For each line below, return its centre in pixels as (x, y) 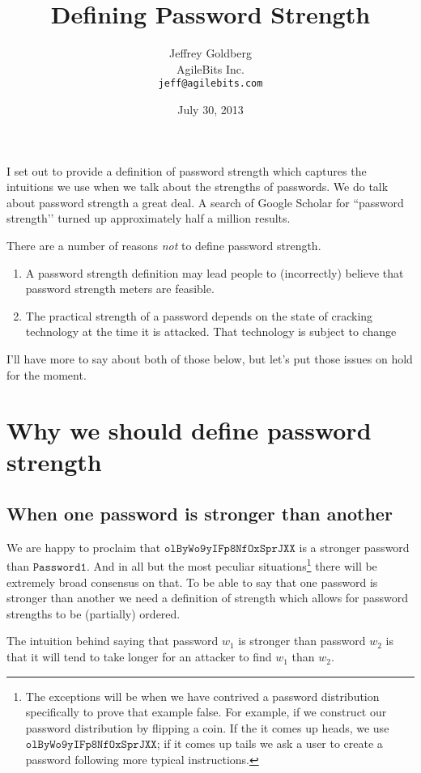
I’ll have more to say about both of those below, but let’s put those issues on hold (210, 358)
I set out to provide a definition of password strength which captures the (187, 170)
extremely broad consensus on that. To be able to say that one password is (192, 582)
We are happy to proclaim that (84, 547)
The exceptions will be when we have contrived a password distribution (202, 696)
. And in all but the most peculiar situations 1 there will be (232, 565)
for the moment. (47, 374)
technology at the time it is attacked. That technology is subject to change (211, 331)
